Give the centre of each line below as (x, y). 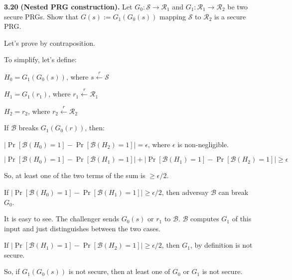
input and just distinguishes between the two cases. (82, 228)
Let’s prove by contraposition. (50, 43)
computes (205, 219)
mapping (173, 16)
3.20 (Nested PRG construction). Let (68, 6)
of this (242, 219)
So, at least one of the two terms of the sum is (75, 175)
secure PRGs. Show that (41, 16)
